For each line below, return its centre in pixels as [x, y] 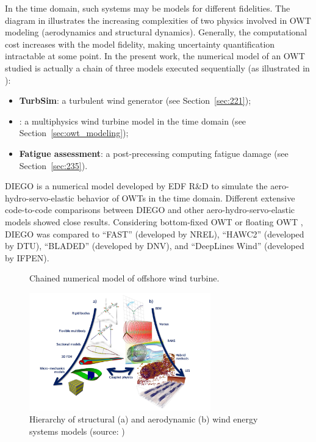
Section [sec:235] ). [53, 165]
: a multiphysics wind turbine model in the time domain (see [133, 121]
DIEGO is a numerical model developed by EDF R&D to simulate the [136, 186]
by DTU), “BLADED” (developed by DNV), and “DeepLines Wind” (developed [155, 246]
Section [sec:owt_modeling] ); [74, 133]
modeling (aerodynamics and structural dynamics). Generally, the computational [156, 32]
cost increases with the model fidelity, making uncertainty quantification [140, 44]
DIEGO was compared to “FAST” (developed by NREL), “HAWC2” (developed [155, 234]
